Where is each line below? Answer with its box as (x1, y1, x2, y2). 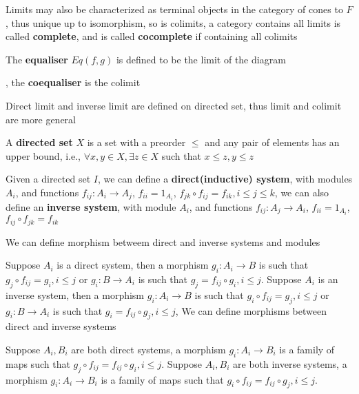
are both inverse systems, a (233, 356, 347, 371)
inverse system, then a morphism (6, 287, 145, 302)
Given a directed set (6, 172, 91, 186)
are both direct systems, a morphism (71, 342, 226, 356)
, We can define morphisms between (175, 303, 327, 318)
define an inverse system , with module (6, 200, 176, 214)
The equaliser (6, 52, 68, 66)
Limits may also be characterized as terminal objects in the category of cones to (6, 2, 343, 16)
